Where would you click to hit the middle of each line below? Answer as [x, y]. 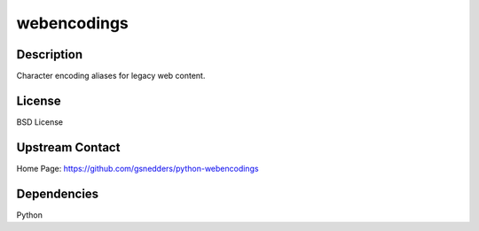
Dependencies [58, 193]
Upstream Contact [68, 147]
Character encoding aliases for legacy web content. [111, 76]
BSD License [40, 122]
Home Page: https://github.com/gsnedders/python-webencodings [137, 168]
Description [50, 54]
